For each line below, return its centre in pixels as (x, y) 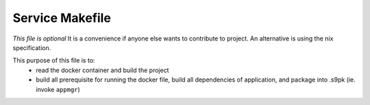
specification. (32, 47)
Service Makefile (62, 18)
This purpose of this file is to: (54, 60)
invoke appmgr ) (58, 89)
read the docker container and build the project (102, 70)
